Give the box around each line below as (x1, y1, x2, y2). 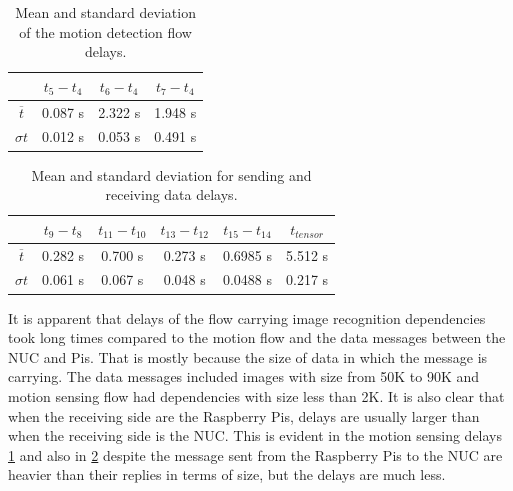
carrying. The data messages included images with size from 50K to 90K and (8, 366, 480, 387)
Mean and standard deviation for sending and (31, 164, 312, 185)
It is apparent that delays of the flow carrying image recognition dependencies (8, 307, 486, 328)
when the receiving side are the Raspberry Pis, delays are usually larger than (8, 405, 480, 426)
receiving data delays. (105, 184, 238, 205)
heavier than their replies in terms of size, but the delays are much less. (8, 464, 446, 485)
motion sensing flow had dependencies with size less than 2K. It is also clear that (8, 385, 505, 406)
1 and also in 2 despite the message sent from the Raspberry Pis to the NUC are (8, 444, 503, 465)
